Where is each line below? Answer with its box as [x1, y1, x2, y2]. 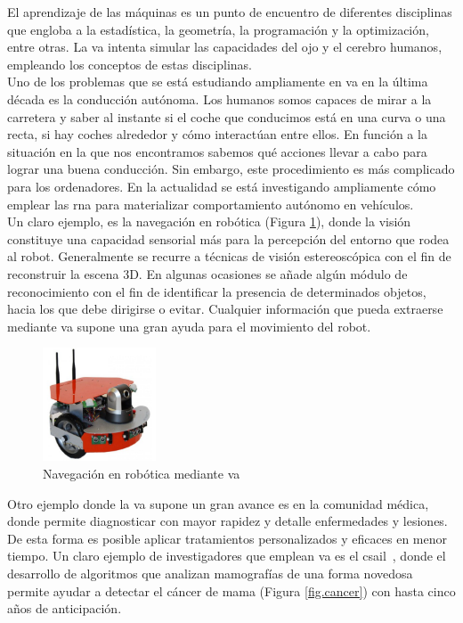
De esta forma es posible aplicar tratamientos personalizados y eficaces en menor [7, 529, 447, 547]
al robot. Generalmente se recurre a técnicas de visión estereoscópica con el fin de [7, 247, 451, 266]
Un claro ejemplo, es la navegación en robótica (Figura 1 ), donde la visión [7, 212, 411, 231]
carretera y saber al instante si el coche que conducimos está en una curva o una [7, 107, 446, 126]
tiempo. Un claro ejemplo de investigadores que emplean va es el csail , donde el [7, 546, 446, 565]
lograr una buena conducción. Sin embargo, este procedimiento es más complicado [7, 160, 455, 178]
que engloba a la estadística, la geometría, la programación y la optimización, [7, 20, 429, 38]
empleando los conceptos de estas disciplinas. [7, 54, 252, 73]
